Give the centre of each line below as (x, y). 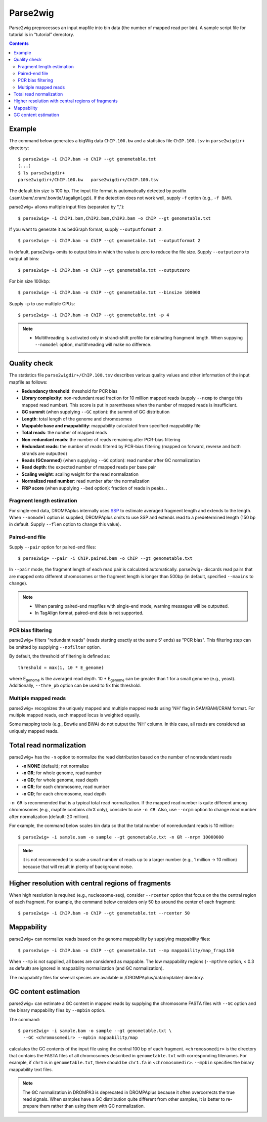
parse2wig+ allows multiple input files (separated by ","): (67, 207)
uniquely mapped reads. (34, 731)
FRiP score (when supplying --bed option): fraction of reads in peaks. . (94, 488)
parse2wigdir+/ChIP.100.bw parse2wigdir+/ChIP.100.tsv (89, 180)
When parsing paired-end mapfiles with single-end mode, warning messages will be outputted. (132, 606)
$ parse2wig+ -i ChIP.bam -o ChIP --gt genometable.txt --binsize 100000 (109, 292)
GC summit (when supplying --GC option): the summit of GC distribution (96, 412)
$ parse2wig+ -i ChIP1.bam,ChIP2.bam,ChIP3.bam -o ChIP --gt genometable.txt (114, 218)
